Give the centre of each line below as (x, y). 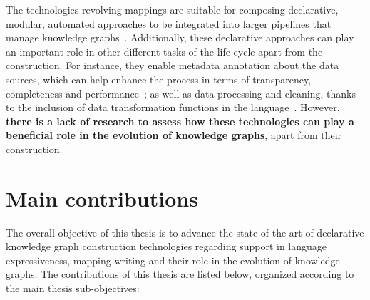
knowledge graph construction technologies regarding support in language (166, 246)
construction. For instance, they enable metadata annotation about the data (173, 65)
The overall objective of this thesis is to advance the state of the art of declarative (185, 232)
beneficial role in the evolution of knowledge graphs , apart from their (174, 135)
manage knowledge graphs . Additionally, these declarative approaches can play (180, 37)
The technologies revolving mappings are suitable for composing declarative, (172, 9)
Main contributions (102, 198)
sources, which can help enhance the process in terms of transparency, (159, 79)
